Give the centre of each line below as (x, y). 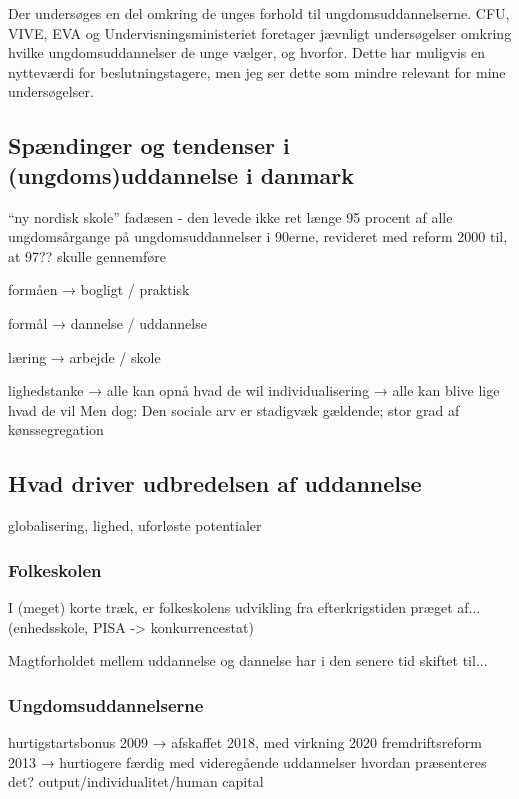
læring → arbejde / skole (84, 356)
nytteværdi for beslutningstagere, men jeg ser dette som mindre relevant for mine (257, 71)
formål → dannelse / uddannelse (107, 322)
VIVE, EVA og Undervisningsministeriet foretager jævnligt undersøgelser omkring (260, 32)
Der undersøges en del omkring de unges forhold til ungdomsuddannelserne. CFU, (259, 13)
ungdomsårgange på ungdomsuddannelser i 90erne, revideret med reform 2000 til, (258, 236)
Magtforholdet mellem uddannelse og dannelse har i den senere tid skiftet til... (248, 660)
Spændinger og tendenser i (149, 145)
